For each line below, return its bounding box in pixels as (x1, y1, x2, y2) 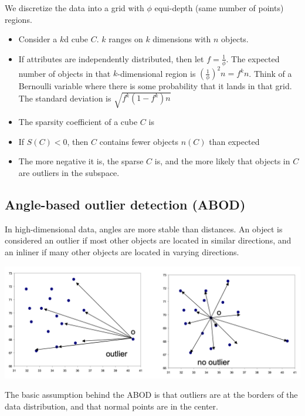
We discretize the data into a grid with (5, 2, 144, 13)
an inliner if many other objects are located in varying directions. (5, 246, 239, 258)
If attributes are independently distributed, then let (18, 52, 204, 65)
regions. (5, 13, 32, 25)
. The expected (226, 52, 280, 65)
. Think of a (249, 67, 292, 79)
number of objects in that (18, 67, 111, 79)
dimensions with (152, 33, 211, 45)
